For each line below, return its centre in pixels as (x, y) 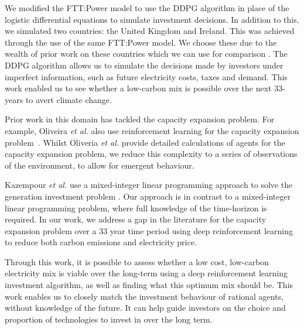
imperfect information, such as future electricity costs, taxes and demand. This (146, 76)
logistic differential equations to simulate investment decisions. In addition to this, (152, 19)
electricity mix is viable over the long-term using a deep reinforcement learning (146, 273)
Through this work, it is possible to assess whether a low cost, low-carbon (137, 261)
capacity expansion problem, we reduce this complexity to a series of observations (151, 154)
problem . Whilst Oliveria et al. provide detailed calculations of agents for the (145, 142)
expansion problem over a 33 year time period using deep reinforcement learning (149, 230)
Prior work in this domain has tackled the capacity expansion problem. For (140, 119)
